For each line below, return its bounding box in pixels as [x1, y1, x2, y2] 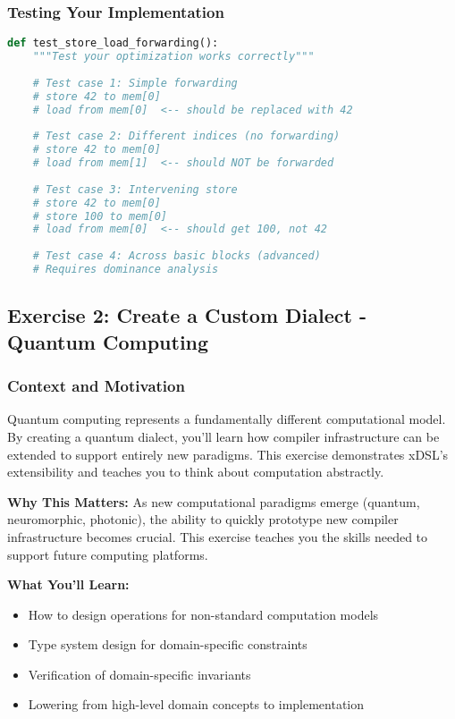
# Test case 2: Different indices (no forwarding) [32, 130, 341, 143]
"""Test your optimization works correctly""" [32, 50, 315, 63]
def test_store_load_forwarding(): [7, 37, 219, 50]
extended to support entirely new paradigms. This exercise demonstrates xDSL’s [7, 444, 449, 463]
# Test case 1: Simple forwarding [32, 76, 238, 89]
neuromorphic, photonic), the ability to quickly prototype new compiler [7, 510, 399, 529]
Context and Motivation [7, 375, 185, 397]
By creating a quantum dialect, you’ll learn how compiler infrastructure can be [7, 427, 440, 445]
